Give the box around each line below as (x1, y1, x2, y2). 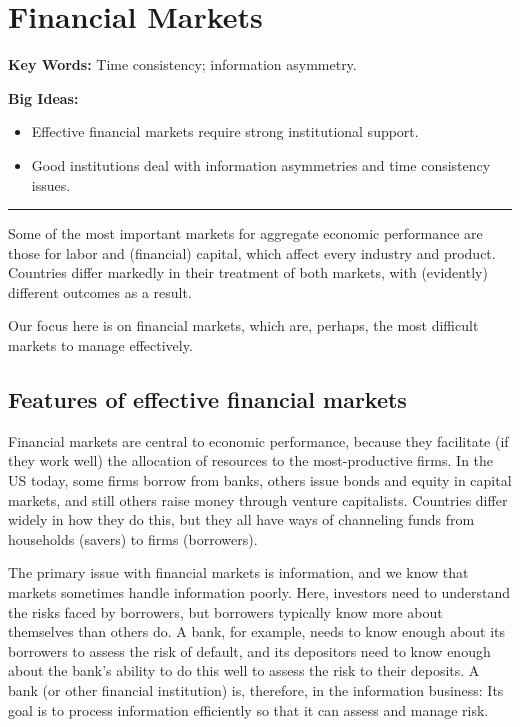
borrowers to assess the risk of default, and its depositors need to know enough (8, 640, 491, 661)
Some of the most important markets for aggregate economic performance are (8, 223, 483, 244)
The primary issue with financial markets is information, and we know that (8, 562, 469, 583)
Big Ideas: (8, 87, 79, 108)
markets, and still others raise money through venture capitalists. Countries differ (8, 489, 508, 510)
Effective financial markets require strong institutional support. (31, 121, 419, 142)
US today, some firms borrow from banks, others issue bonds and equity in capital (8, 470, 512, 491)
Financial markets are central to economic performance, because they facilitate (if (8, 430, 509, 451)
